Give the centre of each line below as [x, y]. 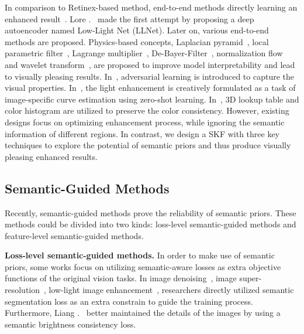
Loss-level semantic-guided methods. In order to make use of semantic [140, 255]
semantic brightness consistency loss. [70, 324]
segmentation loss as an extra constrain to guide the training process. [129, 301]
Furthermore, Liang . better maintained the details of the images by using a [143, 313]
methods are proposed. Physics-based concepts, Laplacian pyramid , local [137, 41]
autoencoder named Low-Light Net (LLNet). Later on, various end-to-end [137, 30]
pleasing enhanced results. [51, 156]
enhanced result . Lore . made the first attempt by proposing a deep [129, 18]
